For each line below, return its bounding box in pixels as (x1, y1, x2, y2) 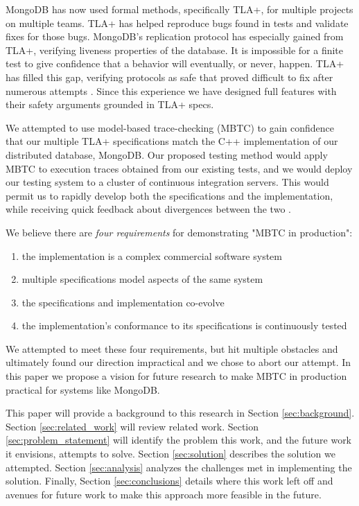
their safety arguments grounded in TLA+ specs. (6, 97, 214, 112)
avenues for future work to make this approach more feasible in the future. (6, 487, 322, 501)
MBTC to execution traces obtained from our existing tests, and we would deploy (6, 161, 353, 175)
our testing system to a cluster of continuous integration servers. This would (6, 175, 329, 189)
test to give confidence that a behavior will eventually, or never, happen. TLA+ (6, 56, 344, 71)
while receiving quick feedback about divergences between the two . (6, 202, 291, 216)
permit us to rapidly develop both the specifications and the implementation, (6, 188, 333, 202)
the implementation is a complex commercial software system (21, 248, 282, 263)
